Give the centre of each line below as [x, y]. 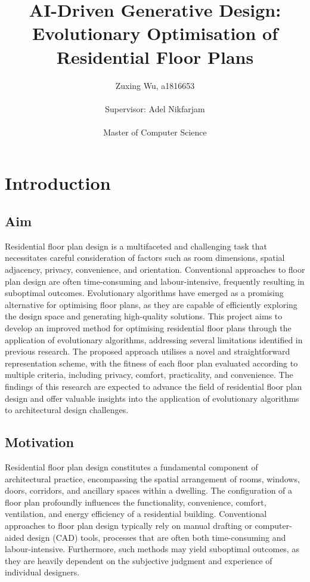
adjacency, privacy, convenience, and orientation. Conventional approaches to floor [155, 270]
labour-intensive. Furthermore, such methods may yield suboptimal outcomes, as [152, 549]
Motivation [39, 442]
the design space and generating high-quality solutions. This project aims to [144, 316]
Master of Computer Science [155, 132]
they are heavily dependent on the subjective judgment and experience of [139, 560]
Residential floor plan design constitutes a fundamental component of [131, 466]
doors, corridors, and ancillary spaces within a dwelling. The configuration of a [149, 490]
